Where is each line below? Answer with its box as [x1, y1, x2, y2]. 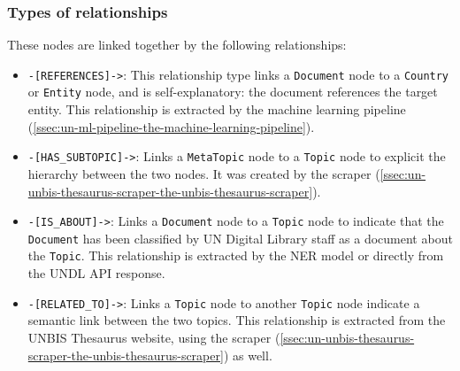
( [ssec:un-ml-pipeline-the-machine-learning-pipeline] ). [27, 117, 315, 135]
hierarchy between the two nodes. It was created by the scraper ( [27, 164, 380, 182]
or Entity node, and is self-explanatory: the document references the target [27, 82, 438, 101]
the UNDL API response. [27, 264, 165, 282]
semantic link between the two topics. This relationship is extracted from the [27, 311, 446, 329]
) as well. [223, 345, 272, 364]
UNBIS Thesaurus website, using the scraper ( [27, 328, 280, 346]
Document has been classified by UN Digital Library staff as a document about [27, 228, 453, 247]
